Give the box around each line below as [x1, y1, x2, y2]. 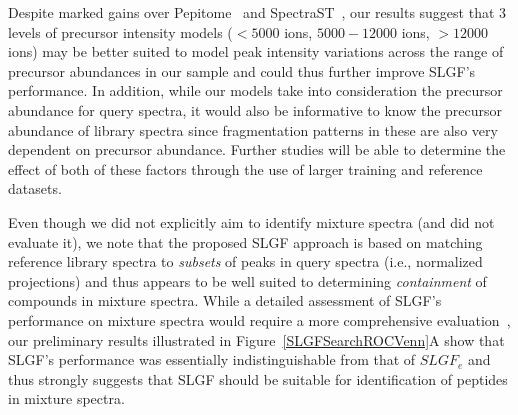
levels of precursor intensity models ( [8, 21, 233, 42]
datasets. [8, 178, 62, 199]
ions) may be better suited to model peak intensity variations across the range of [8, 41, 504, 62]
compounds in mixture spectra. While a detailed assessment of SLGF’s [8, 290, 442, 311]
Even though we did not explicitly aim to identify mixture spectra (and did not [8, 211, 495, 232]
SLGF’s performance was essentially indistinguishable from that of [8, 349, 416, 370]
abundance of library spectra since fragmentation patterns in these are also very [8, 119, 498, 140]
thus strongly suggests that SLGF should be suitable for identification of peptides [8, 368, 508, 389]
